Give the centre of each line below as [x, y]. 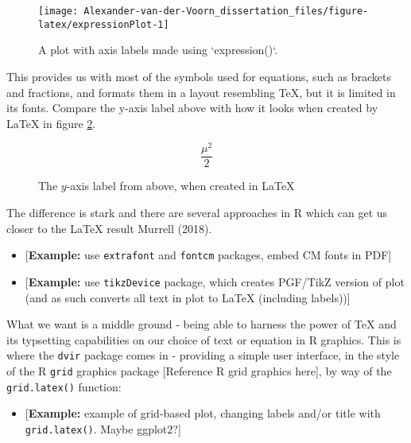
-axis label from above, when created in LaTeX [180, 186]
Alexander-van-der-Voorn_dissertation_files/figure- [226, 11]
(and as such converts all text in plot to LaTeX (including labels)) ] [188, 297]
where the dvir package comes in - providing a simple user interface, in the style [203, 355]
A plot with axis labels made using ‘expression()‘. [158, 50]
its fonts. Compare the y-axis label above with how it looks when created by [192, 108]
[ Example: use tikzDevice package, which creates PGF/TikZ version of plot [215, 281]
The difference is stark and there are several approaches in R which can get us [197, 213]
